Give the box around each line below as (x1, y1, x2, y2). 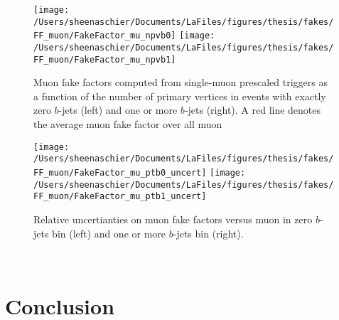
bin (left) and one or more (52, 225, 166, 240)
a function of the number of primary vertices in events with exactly (33, 88, 326, 103)
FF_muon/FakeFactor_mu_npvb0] (33, 31, 176, 41)
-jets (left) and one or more (58, 102, 178, 117)
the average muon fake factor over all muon (33, 117, 222, 132)
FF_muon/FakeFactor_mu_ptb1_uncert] (33, 191, 207, 202)
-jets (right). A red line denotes (184, 102, 321, 117)
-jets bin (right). (173, 225, 244, 240)
